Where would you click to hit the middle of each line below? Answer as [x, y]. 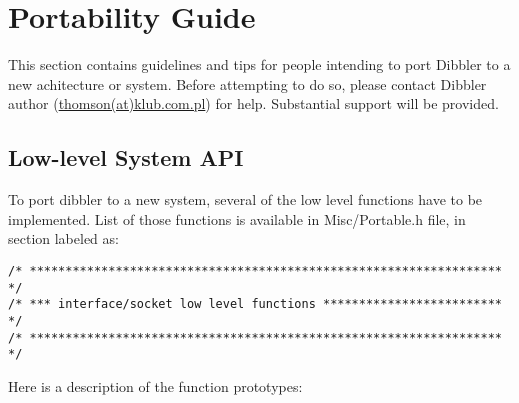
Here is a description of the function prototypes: [155, 385]
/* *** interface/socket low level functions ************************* [255, 304]
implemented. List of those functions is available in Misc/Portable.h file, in [237, 218]
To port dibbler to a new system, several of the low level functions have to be [245, 199]
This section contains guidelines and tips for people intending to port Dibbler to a [259, 64]
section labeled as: [63, 238]
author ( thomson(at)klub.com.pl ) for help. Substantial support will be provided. [253, 103]
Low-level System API [126, 157]
